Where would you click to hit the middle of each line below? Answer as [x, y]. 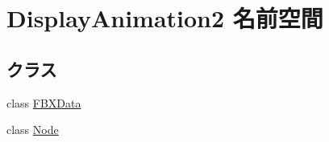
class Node [33, 130]
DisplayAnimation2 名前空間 [165, 18]
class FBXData [44, 102]
